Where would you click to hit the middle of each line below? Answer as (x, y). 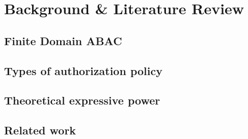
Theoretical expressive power (82, 100)
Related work (40, 130)
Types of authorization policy (83, 70)
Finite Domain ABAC (63, 40)
